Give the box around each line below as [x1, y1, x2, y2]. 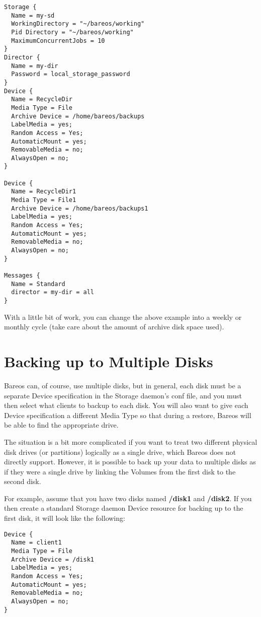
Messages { [4, 272, 40, 279]
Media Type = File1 [11, 196, 76, 204]
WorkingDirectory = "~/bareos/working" [11, 20, 145, 28]
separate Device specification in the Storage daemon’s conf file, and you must [4, 390, 242, 400]
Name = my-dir [11, 62, 58, 70]
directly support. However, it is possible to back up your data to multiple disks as [4, 456, 256, 467]
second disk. [4, 476, 41, 487]
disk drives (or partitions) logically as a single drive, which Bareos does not [4, 446, 236, 457]
